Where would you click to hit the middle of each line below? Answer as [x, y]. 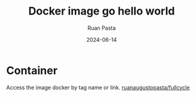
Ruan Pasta [102, 28]
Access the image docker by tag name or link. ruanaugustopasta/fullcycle [98, 87]
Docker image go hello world [102, 11]
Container [32, 70]
